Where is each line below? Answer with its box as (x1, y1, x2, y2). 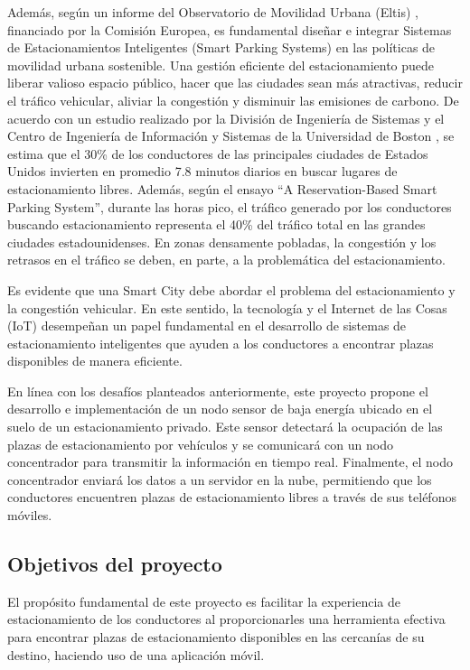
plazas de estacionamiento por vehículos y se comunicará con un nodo (7, 434, 393, 453)
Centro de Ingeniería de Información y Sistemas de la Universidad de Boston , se (7, 126, 455, 145)
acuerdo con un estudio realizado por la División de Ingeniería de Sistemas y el (7, 108, 445, 127)
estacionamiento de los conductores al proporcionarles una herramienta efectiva (7, 610, 446, 628)
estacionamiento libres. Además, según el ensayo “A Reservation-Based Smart (7, 179, 437, 198)
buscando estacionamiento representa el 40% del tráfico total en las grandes (7, 215, 426, 234)
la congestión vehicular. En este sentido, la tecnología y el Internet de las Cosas (7, 298, 447, 317)
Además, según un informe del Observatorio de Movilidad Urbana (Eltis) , (7, 3, 418, 21)
